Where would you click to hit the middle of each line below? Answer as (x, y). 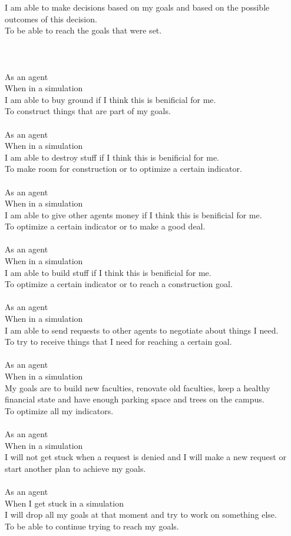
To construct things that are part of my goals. (88, 111)
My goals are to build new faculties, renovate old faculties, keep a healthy (138, 387)
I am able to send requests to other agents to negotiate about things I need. (142, 330)
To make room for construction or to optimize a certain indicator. (123, 169)
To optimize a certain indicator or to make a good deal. (105, 226)
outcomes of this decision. (51, 19)
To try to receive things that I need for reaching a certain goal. (118, 342)
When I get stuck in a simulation (64, 503)
